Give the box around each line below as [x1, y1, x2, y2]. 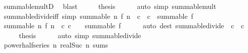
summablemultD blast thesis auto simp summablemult [3, 1, 216, 11]
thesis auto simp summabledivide [19, 30, 141, 40]
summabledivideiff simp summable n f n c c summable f [3, 10, 193, 21]
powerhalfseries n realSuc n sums [3, 40, 108, 50]
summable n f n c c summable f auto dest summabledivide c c [3, 20, 245, 31]
